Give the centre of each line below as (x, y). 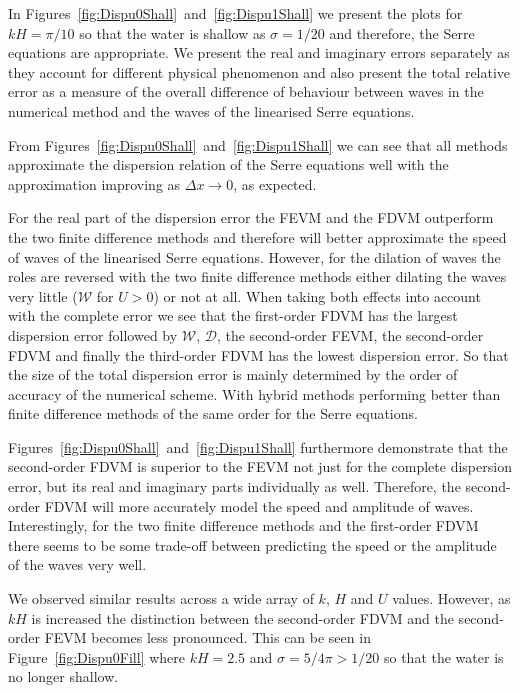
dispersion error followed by (93, 334)
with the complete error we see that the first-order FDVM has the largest (233, 315)
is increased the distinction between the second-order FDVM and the (242, 617)
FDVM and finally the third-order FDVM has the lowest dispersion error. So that (258, 354)
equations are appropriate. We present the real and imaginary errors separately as (259, 52)
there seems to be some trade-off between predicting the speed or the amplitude (252, 544)
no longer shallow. (63, 676)
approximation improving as (94, 183)
